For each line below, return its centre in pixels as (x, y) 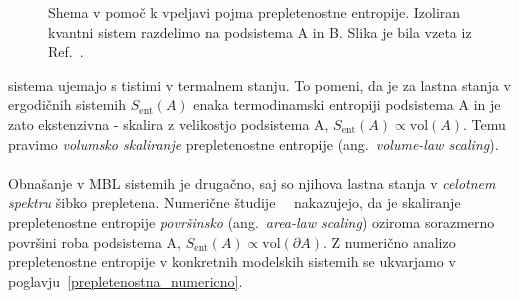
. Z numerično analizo (389, 241)
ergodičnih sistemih (67, 104)
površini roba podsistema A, (94, 241)
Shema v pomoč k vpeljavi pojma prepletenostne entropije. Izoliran (254, 12)
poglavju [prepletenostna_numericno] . (125, 280)
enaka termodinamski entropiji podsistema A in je (347, 104)
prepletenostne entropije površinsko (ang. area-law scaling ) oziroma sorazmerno (251, 221)
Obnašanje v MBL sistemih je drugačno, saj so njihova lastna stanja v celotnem (252, 182)
